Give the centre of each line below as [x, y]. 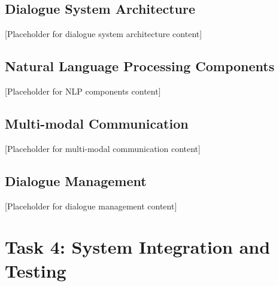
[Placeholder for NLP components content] [83, 91]
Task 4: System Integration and [138, 247]
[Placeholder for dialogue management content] [91, 206]
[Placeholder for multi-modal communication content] [103, 148]
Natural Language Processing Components [140, 66]
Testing [36, 270]
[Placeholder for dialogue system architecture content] [104, 34]
